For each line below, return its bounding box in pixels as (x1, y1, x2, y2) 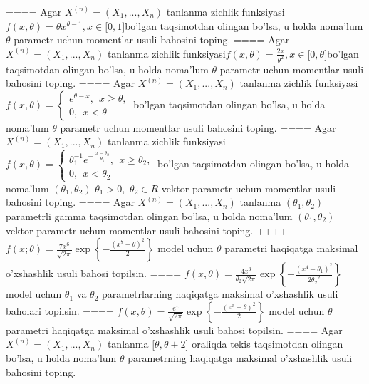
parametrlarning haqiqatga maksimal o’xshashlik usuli (101, 286, 338, 301)
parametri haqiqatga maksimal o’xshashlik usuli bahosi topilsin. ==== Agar (6, 322, 343, 337)
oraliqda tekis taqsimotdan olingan (192, 336, 343, 351)
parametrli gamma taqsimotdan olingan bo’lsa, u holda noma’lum (6, 209, 293, 224)
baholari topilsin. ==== (6, 303, 114, 318)
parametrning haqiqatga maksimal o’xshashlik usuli (128, 351, 353, 365)
